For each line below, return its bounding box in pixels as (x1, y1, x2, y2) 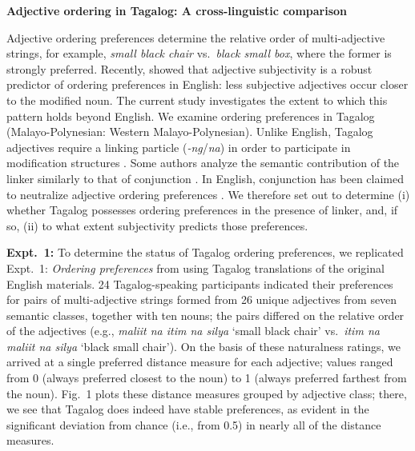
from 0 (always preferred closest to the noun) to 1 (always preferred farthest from (6, 369, 407, 386)
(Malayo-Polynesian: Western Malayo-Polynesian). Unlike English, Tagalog (6, 123, 373, 140)
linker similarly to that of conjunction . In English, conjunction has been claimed (6, 170, 405, 186)
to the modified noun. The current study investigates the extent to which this (6, 91, 388, 108)
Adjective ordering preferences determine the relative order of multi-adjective (6, 29, 385, 46)
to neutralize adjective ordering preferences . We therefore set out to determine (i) (6, 186, 410, 202)
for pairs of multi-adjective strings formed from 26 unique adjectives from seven (6, 291, 397, 308)
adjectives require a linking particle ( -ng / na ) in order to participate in (6, 138, 351, 155)
